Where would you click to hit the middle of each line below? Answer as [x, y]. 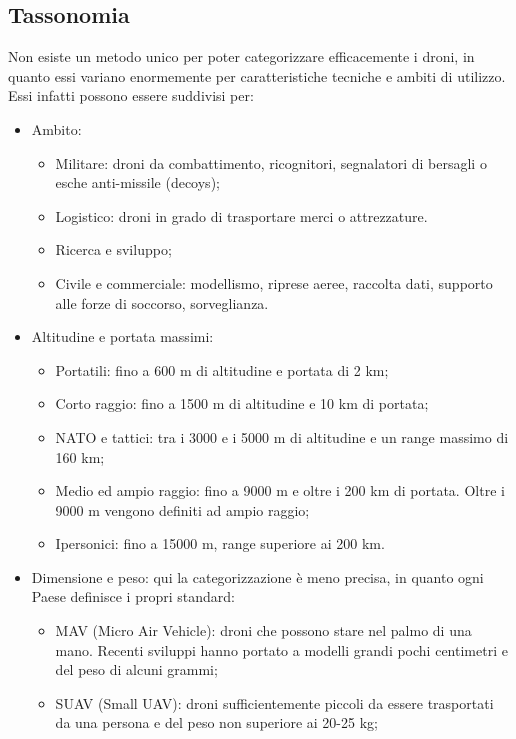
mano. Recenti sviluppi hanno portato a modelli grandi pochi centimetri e [281, 649]
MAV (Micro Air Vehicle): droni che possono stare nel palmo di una [263, 630]
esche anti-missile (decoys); [137, 182]
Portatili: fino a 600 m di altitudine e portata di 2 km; [222, 369]
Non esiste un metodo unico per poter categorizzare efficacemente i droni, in [241, 56]
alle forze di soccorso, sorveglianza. [162, 302]
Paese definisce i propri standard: [133, 596]
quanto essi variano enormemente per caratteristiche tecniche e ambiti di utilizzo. [257, 75]
